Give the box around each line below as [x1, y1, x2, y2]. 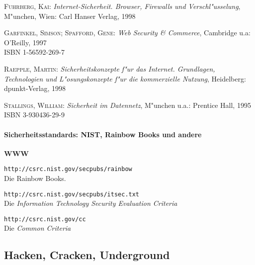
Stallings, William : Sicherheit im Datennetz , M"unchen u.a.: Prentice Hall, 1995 [4, 99, 251, 110]
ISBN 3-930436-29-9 [4, 109, 65, 120]
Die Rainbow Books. [4, 173, 66, 183]
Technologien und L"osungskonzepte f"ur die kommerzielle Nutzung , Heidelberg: [4, 73, 246, 84]
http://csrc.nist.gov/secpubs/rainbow [4, 166, 132, 173]
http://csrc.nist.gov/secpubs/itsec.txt [4, 190, 140, 198]
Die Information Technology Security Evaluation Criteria [4, 198, 177, 208]
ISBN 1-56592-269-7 [4, 47, 65, 57]
